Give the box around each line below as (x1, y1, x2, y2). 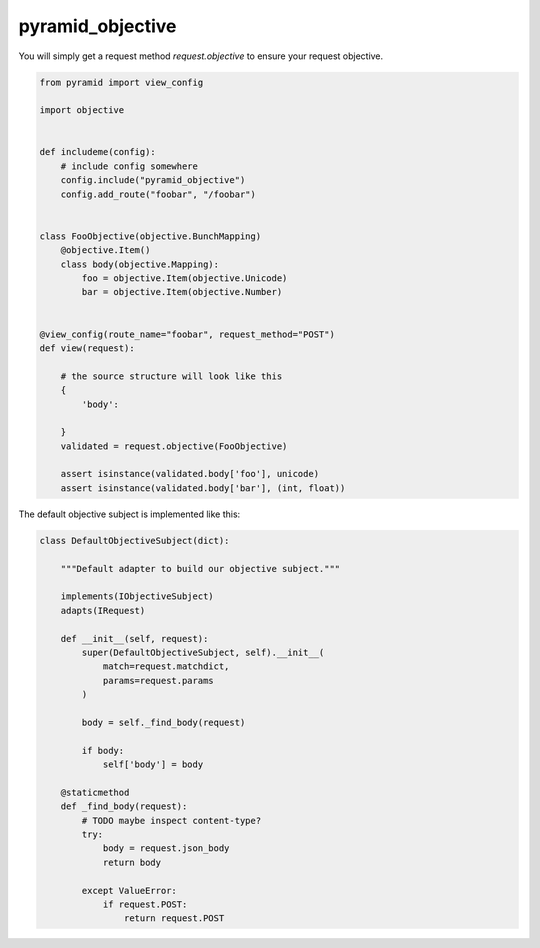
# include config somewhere (60, 160, 199, 172)
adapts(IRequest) (60, 605, 146, 616)
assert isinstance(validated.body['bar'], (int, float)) (60, 482, 346, 494)
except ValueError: (81, 885, 177, 896)
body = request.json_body (102, 843, 230, 854)
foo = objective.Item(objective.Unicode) (81, 273, 288, 284)
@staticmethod (60, 786, 130, 798)
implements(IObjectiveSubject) (60, 591, 214, 602)
